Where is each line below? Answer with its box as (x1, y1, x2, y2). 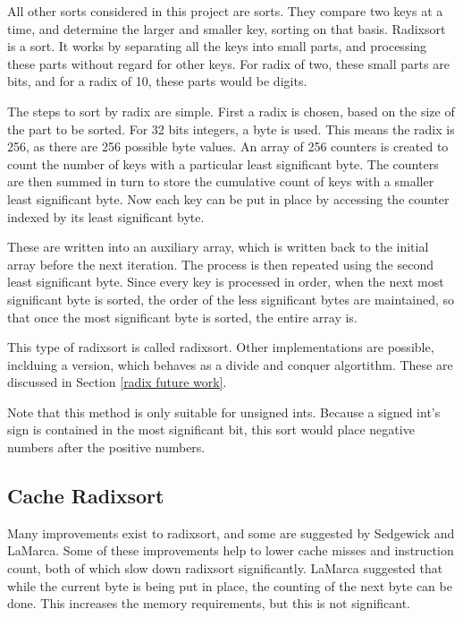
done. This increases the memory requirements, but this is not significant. (7, 594, 411, 613)
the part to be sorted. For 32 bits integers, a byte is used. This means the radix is (7, 119, 455, 138)
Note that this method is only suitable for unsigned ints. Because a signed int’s (7, 402, 441, 421)
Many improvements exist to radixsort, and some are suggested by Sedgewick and (7, 523, 455, 542)
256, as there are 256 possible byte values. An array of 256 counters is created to (7, 137, 449, 156)
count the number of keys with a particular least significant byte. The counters (7, 154, 439, 173)
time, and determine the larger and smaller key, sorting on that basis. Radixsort (7, 19, 446, 38)
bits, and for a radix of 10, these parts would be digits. (7, 72, 307, 90)
